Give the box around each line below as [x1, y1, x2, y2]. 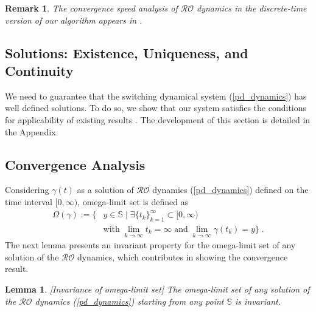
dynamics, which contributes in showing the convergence [77, 250, 288, 263]
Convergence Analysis [5, 155, 146, 174]
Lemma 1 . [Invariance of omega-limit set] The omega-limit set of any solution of [5, 282, 310, 295]
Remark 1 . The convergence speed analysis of [5, 2, 178, 14]
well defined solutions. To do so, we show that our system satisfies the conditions [5, 101, 307, 114]
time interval [5, 195, 52, 208]
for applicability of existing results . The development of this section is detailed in [5, 113, 311, 126]
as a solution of [77, 183, 134, 196]
